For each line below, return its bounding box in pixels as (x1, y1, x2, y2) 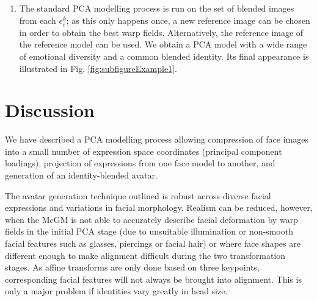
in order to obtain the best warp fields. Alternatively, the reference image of (19, 26, 304, 38)
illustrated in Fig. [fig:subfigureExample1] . (19, 62, 177, 74)
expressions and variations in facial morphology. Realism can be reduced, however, (5, 201, 313, 214)
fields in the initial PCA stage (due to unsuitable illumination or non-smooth (5, 225, 293, 238)
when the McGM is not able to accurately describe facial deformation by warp (5, 213, 298, 225)
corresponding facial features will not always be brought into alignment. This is (5, 272, 302, 285)
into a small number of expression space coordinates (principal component (5, 144, 282, 157)
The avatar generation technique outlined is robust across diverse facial (5, 189, 271, 202)
